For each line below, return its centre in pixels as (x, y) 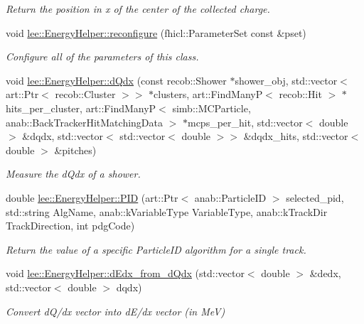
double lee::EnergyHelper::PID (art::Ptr (92, 197)
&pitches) (75, 150)
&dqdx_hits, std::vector (296, 136)
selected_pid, (315, 197)
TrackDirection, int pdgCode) (70, 226)
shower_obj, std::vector (286, 80)
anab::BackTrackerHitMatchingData (84, 122)
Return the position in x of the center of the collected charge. (138, 9)
